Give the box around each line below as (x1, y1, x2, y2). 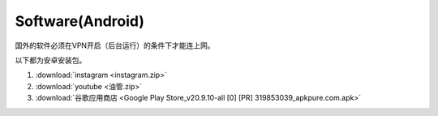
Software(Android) (15, 12, 145, 30)
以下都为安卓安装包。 (15, 55, 87, 65)
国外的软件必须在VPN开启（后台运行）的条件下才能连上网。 (15, 41, 215, 50)
